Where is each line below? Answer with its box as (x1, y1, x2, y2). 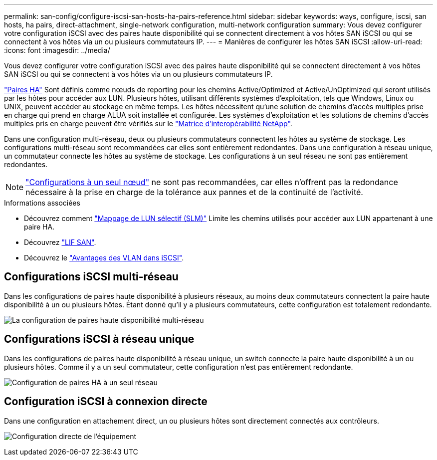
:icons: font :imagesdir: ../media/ (4, 46, 110, 54)
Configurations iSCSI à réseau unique (4, 333, 195, 346)
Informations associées (4, 199, 80, 207)
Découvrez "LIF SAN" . (24, 238, 96, 246)
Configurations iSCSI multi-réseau (4, 270, 179, 283)
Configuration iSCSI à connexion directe (4, 395, 208, 408)
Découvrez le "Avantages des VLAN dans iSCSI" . (24, 253, 184, 262)
